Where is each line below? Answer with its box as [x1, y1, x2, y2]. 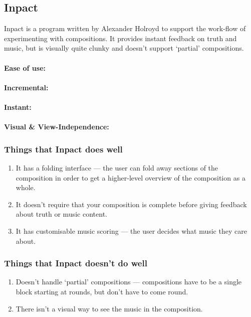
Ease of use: [4, 62, 46, 73]
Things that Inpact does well [4, 142, 123, 155]
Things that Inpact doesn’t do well [4, 257, 147, 269]
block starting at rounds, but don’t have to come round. [16, 286, 188, 296]
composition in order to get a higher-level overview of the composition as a [16, 172, 245, 183]
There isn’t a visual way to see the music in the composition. [16, 303, 203, 313]
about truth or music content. [16, 209, 107, 219]
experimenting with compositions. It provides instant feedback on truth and [4, 33, 237, 43]
